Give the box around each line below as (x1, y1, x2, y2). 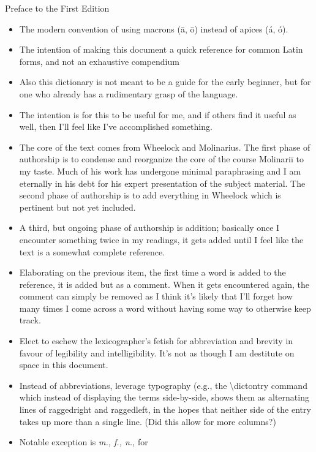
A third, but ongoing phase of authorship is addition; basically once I (19, 221, 280, 234)
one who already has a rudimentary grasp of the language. (19, 87, 238, 100)
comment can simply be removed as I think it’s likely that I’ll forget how (19, 290, 293, 303)
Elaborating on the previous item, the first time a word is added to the (19, 266, 286, 279)
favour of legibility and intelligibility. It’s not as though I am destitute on (19, 346, 295, 359)
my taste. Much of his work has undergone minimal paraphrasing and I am (19, 164, 301, 177)
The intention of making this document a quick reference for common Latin (19, 43, 303, 56)
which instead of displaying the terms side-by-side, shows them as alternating (19, 391, 309, 404)
